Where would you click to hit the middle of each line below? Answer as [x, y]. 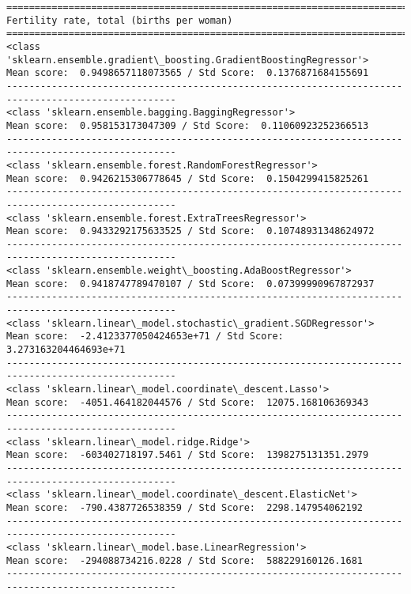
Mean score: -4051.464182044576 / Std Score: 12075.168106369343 [188, 402]
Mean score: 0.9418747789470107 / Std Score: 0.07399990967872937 [190, 284]
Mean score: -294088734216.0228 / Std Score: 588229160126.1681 [185, 560]
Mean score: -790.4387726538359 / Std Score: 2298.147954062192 [185, 507]
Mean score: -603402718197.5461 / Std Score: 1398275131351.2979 [188, 455]
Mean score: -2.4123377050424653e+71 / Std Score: [145, 337]
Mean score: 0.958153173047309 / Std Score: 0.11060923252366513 [188, 125]
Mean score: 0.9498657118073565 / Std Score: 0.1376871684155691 [188, 73]
